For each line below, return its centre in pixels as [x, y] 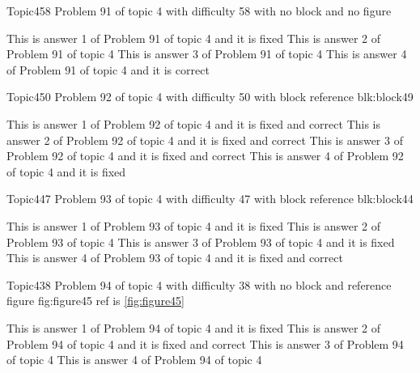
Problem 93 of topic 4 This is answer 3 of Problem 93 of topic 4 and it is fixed [201, 242]
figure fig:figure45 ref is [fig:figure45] [95, 301]
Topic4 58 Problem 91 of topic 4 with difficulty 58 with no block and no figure [199, 11]
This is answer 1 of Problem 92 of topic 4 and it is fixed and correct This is [193, 123]
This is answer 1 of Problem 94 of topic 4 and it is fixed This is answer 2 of [194, 327]
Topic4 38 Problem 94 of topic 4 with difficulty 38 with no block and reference [199, 284]
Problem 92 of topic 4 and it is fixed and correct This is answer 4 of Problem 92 [205, 156]
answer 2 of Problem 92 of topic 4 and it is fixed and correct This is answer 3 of [205, 140]
